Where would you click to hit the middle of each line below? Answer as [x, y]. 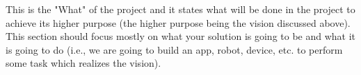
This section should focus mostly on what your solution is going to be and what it [181, 36]
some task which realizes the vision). [83, 63]
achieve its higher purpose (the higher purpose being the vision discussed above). [178, 22]
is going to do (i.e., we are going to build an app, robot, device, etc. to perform [174, 49]
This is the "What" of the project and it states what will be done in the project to [180, 9]
